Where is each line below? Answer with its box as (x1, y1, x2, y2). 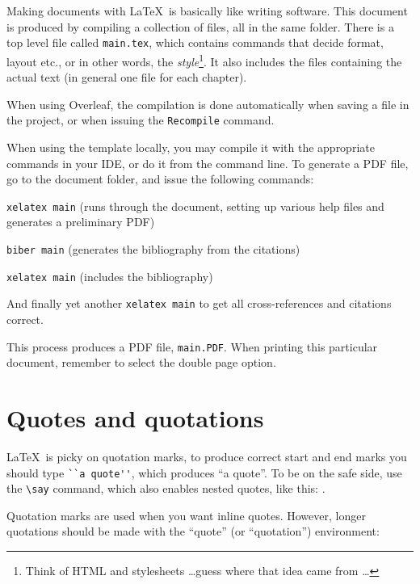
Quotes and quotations (6, 401, 264, 434)
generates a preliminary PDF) (6, 213, 155, 230)
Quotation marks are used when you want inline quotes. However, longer (6, 506, 366, 523)
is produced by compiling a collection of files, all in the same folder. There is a (6, 18, 394, 35)
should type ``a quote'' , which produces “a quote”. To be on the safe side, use (6, 464, 402, 481)
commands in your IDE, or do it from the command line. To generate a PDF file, (6, 154, 409, 171)
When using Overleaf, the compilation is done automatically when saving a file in (6, 95, 409, 112)
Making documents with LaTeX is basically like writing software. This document (6, 2, 408, 19)
